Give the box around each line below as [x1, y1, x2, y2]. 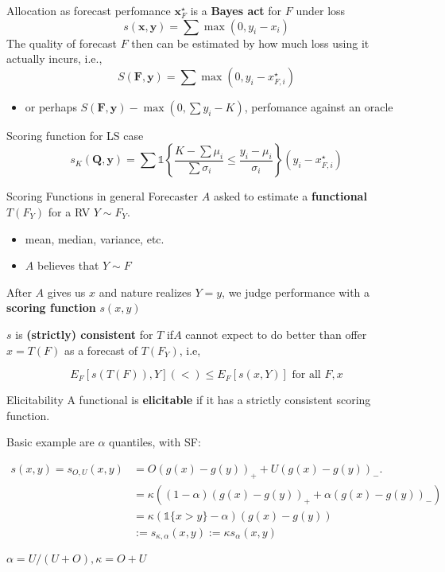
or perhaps [25, 98, 77, 115]
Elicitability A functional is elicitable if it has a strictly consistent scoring [6, 391, 371, 408]
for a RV [48, 203, 91, 220]
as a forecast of [64, 341, 137, 358]
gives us [47, 283, 86, 300]
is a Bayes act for [190, 2, 282, 18]
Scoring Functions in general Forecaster [6, 188, 199, 204]
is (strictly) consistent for [15, 325, 153, 342]
